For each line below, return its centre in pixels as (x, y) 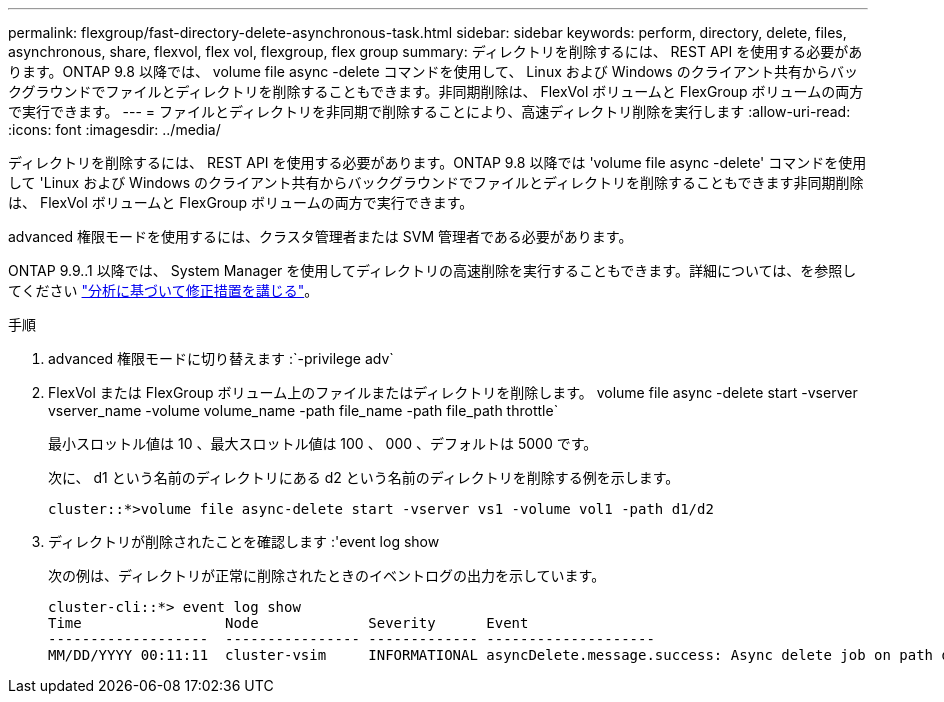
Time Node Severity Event (288, 623)
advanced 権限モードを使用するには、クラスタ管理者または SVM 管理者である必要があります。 (320, 236)
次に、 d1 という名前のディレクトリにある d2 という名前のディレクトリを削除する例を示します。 (364, 477)
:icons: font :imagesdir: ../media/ (114, 129)
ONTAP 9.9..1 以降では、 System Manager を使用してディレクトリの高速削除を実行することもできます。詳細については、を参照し (432, 270)
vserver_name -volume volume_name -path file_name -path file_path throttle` (303, 410)
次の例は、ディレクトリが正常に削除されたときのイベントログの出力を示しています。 (327, 575)
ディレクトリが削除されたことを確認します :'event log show (244, 541)
